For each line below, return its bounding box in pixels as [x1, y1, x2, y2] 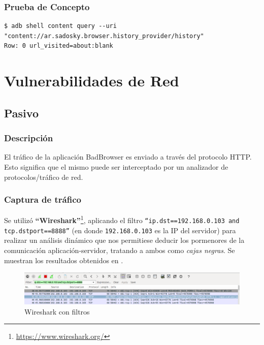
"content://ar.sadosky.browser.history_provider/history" [4, 32, 204, 40]
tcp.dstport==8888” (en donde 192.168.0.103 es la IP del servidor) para [4, 225, 236, 235]
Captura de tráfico [4, 193, 81, 206]
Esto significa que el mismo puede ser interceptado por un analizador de [4, 161, 228, 172]
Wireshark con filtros [24, 306, 90, 317]
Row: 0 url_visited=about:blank [4, 42, 113, 50]
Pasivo [4, 105, 39, 120]
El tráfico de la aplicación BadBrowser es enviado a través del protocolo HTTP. [4, 151, 252, 162]
